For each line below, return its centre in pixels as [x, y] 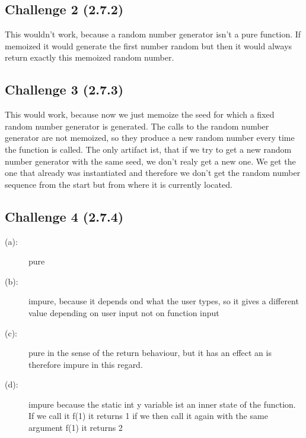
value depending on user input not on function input [124, 312]
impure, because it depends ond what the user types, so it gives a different [164, 301]
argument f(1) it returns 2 [76, 428]
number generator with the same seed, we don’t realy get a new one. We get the [150, 161]
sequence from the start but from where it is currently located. [119, 184]
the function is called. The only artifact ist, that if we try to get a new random [148, 149]
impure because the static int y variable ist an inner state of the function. [162, 404]
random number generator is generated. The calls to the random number [137, 126]
